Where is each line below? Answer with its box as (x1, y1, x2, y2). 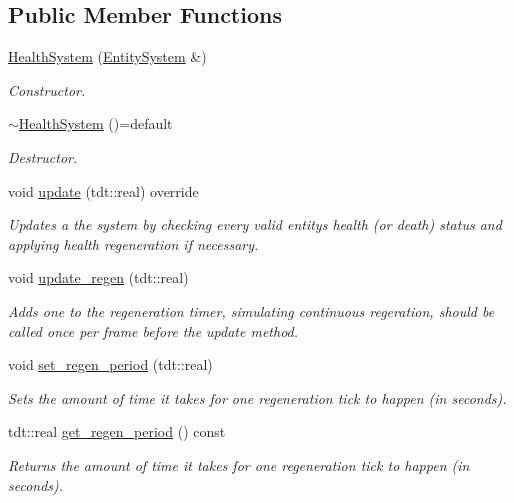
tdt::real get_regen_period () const (8, 421, 226, 442)
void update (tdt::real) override (8, 180, 199, 201)
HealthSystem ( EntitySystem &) (8, 46, 207, 67)
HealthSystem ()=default (18, 113, 173, 134)
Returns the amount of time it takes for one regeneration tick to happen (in (8, 454, 470, 475)
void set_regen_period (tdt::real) (8, 354, 213, 375)
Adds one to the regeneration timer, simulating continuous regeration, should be (8, 300, 495, 321)
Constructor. (8, 79, 86, 100)
